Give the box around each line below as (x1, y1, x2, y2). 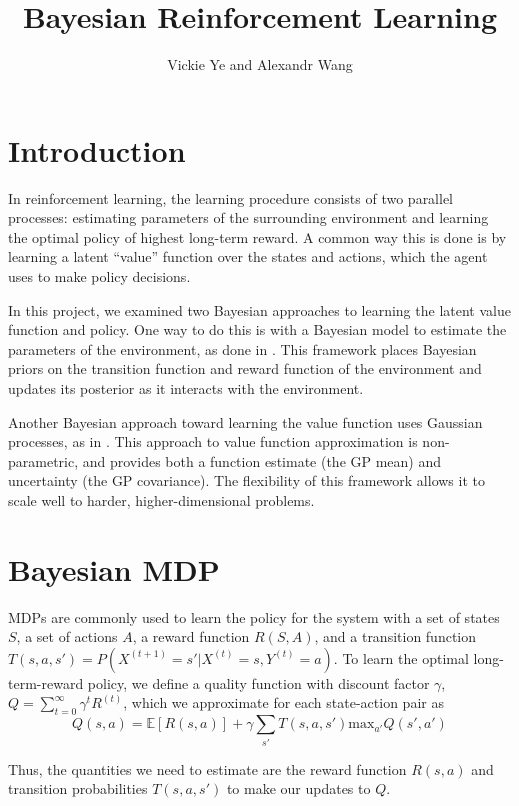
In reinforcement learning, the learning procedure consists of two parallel (8, 187, 454, 208)
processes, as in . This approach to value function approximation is (8, 431, 418, 452)
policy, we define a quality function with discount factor (87, 672, 430, 693)
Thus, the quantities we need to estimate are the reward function (8, 758, 407, 779)
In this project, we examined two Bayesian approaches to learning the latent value (8, 299, 511, 320)
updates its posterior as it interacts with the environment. (8, 378, 364, 398)
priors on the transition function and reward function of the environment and (8, 358, 482, 379)
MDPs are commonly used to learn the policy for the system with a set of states (8, 606, 500, 627)
